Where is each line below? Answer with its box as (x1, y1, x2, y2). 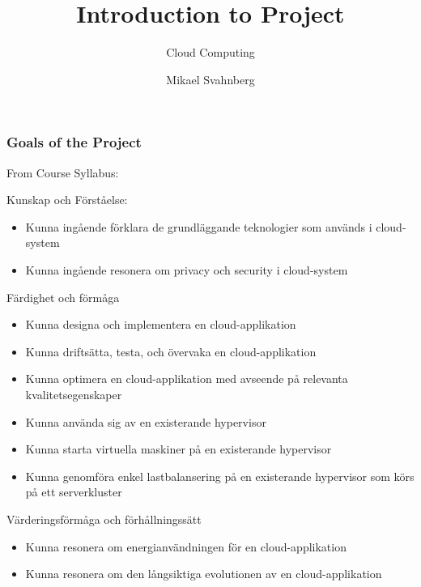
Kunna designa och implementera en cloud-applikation (25, 316, 296, 333)
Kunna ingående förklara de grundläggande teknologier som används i (25, 218, 372, 235)
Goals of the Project (6, 132, 142, 152)
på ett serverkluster (25, 483, 122, 500)
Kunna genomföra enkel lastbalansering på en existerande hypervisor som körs (25, 467, 415, 484)
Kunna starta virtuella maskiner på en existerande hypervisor (25, 440, 332, 457)
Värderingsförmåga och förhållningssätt (6, 510, 202, 527)
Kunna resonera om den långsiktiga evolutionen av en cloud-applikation (25, 565, 382, 582)
